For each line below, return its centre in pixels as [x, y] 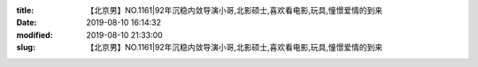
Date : [27, 23]
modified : [35, 34]
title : [25, 10]
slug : [26, 48]
